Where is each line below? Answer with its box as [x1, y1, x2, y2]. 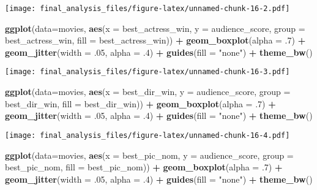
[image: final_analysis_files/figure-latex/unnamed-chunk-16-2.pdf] [5, 4, 290, 13]
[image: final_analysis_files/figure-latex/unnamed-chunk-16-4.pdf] [5, 131, 290, 140]
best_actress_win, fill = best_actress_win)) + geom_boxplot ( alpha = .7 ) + [5, 34, 306, 47]
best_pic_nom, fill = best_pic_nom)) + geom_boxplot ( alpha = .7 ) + [5, 161, 283, 173]
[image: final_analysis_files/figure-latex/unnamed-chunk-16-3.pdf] [5, 67, 290, 77]
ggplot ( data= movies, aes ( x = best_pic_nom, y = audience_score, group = [5, 148, 294, 161]
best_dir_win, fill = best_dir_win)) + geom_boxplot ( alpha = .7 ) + [5, 97, 276, 110]
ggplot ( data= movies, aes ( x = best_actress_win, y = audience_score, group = [5, 21, 305, 34]
